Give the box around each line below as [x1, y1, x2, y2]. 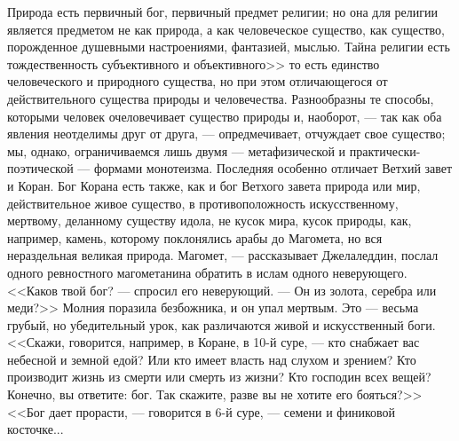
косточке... [7, 420, 64, 438]
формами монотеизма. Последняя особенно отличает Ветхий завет [94, 159, 453, 177]
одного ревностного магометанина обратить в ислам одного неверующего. [7, 263, 408, 281]
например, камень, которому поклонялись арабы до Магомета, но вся [7, 228, 383, 247]
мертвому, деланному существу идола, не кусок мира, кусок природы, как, [7, 211, 412, 230]
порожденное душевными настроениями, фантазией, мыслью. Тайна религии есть [7, 37, 450, 56]
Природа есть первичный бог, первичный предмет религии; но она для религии [7, 3, 438, 20]
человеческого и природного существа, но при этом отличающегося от [7, 72, 388, 91]
